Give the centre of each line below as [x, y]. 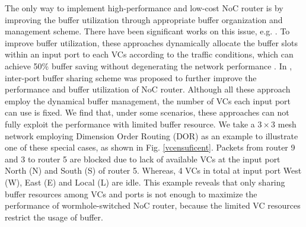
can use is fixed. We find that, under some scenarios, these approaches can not [147, 112]
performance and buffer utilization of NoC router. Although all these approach [148, 89]
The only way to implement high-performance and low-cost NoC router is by [144, 8]
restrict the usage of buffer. [54, 217]
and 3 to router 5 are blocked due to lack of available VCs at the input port [143, 159]
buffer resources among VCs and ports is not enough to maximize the [131, 194]
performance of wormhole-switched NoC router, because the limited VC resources [153, 205]
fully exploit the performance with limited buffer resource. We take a [130, 124]
